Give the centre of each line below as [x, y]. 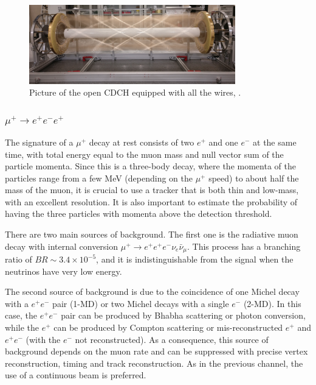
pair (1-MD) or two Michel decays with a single [141, 303]
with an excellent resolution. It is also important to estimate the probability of [151, 201]
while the [22, 327]
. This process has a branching [244, 246]
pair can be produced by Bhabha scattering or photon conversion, [183, 315]
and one [223, 142]
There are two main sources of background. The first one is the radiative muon [152, 234]
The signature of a [39, 142]
